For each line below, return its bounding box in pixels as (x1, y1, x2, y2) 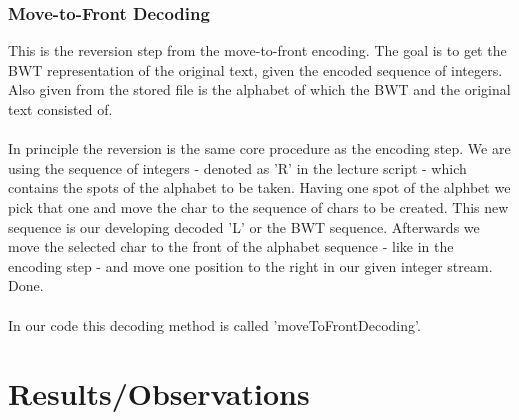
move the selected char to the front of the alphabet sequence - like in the (8, 236, 454, 257)
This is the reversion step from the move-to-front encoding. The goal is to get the (8, 40, 507, 61)
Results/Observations (8, 373, 310, 414)
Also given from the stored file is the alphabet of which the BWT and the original (8, 79, 511, 100)
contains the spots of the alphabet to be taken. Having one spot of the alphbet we (8, 177, 511, 198)
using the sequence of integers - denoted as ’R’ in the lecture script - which (8, 157, 467, 178)
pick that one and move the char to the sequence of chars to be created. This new (8, 196, 509, 217)
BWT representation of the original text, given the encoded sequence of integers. (8, 59, 503, 80)
